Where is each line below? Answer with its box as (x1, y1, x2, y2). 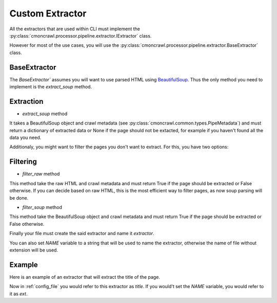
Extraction (9, 97, 44, 105)
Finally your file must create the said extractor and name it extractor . (9, 230, 154, 237)
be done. (9, 194, 29, 201)
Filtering (9, 157, 37, 166)
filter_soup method (22, 204, 63, 210)
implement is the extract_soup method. (9, 84, 92, 90)
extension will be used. (9, 247, 58, 253)
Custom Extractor (9, 8, 87, 19)
